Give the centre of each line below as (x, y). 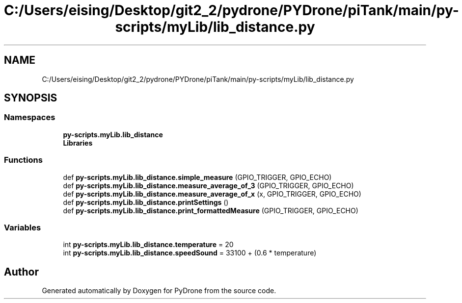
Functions (23, 160)
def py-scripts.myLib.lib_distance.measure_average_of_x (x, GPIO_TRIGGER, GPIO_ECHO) (212, 194)
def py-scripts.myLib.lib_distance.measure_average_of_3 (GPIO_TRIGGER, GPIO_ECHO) (208, 185)
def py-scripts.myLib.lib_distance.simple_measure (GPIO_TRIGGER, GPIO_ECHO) (197, 177)
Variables (23, 227)
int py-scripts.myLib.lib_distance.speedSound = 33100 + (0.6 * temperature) (190, 253)
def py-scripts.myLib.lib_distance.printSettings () (146, 202)
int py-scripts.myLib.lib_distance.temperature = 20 (148, 245)
